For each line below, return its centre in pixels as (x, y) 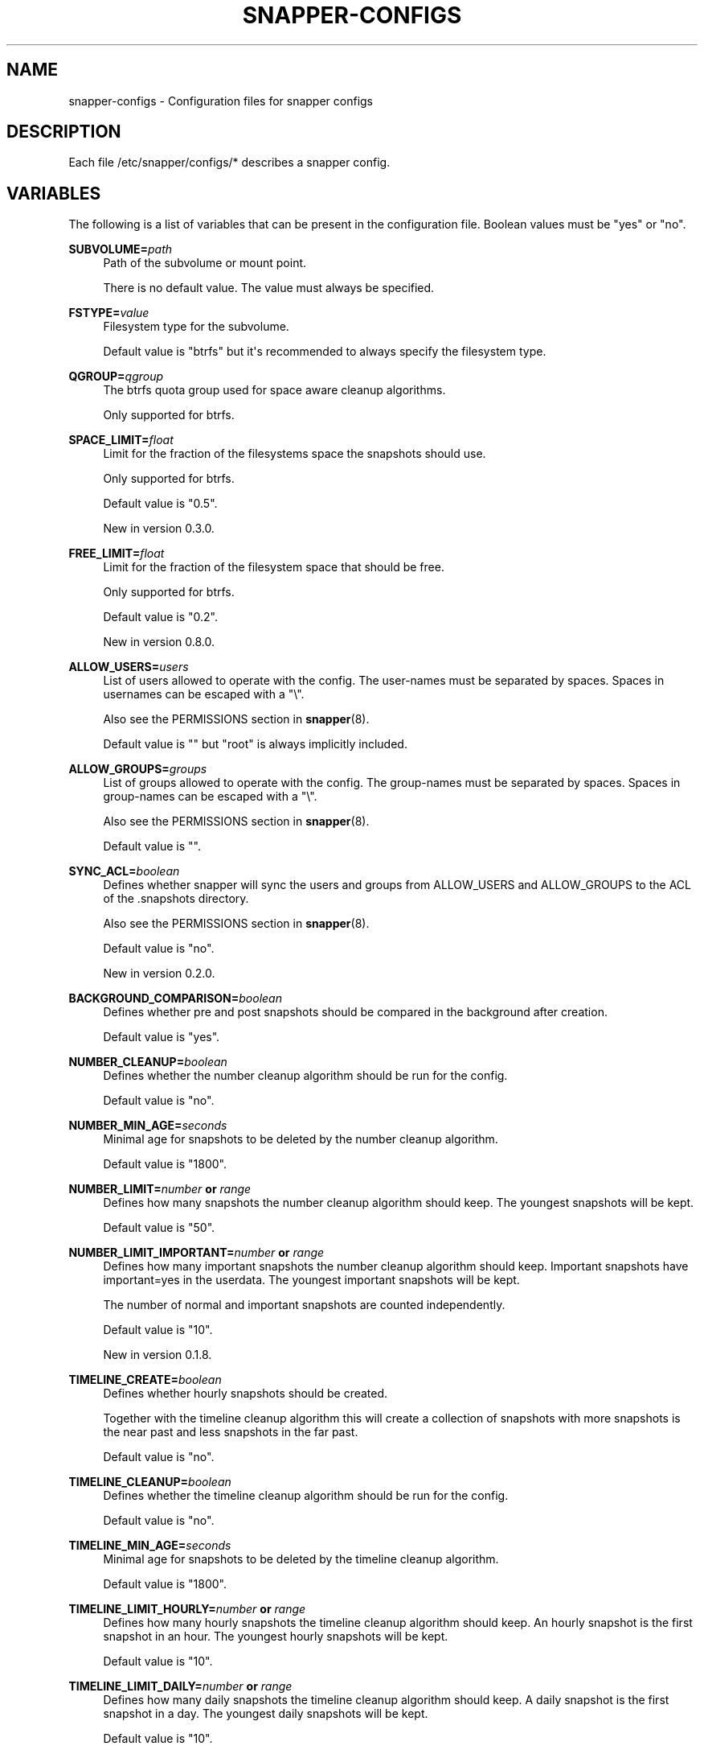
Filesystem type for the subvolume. (196, 327)
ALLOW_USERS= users (129, 667)
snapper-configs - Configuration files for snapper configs (221, 101)
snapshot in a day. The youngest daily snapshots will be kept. (266, 1714)
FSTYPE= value (109, 313)
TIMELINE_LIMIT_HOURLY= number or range (187, 1609)
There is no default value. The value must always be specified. (269, 288)
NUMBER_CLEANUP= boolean (148, 1062)
